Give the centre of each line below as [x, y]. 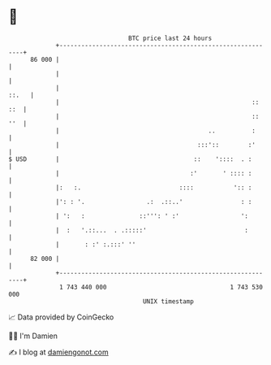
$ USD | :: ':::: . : [130, 159]
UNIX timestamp [168, 301]
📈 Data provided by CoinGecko [61, 317]
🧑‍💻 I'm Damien [33, 336]
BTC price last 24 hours [170, 38]
